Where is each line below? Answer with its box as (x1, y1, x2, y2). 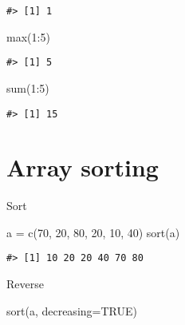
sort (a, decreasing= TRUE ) (6, 302, 137, 319)
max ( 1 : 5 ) (6, 28, 50, 45)
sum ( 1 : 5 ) (6, 79, 49, 96)
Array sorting (6, 151, 159, 184)
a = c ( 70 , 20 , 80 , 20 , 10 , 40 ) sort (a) (6, 224, 180, 240)
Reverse (6, 275, 44, 292)
